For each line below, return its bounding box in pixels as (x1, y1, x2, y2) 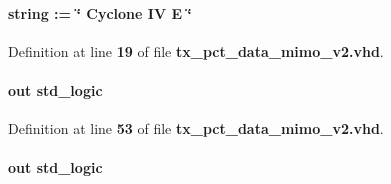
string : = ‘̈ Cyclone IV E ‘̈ (8, 2, 192, 23)
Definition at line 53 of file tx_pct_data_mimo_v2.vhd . (8, 118, 384, 139)
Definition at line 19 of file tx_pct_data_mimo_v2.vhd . (8, 40, 384, 61)
